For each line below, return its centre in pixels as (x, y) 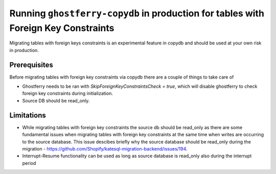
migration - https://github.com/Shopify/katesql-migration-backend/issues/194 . (105, 148)
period (29, 163)
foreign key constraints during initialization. (68, 93)
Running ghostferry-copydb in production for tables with (137, 13)
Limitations (28, 115)
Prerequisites (31, 65)
